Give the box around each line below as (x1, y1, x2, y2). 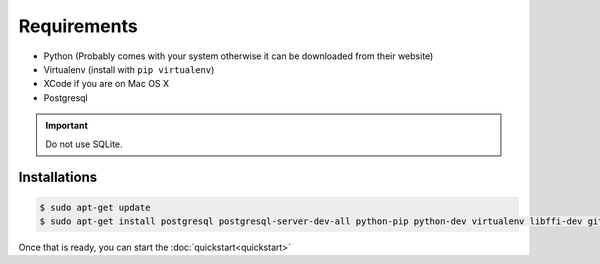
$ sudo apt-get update (39, 201, 151, 213)
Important (45, 120, 89, 132)
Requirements (18, 15, 139, 37)
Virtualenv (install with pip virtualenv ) (43, 63, 215, 75)
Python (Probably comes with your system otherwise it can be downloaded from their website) (43, 50, 434, 62)
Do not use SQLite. (45, 138, 124, 150)
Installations (18, 169, 98, 186)
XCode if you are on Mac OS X (43, 78, 170, 90)
